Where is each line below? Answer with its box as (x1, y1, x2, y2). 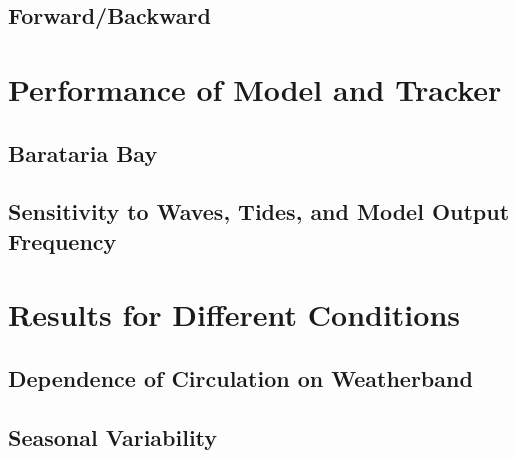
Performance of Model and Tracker (8, 68, 502, 109)
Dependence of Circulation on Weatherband (8, 362, 473, 393)
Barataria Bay (8, 137, 158, 168)
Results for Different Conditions (8, 294, 461, 335)
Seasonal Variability (8, 421, 218, 452)
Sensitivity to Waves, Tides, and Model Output (8, 196, 510, 227)
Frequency (8, 225, 117, 256)
